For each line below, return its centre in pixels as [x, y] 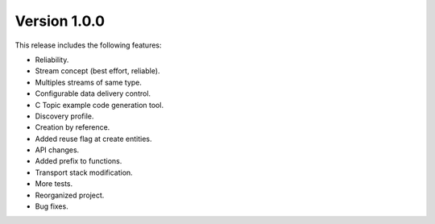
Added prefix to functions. [79, 161]
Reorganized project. [70, 195]
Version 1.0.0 [60, 21]
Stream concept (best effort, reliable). [97, 71]
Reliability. [52, 60]
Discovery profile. [64, 116]
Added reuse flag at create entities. [93, 139]
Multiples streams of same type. [89, 82]
